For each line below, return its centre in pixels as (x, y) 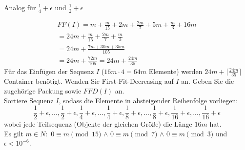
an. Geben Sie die (208, 81)
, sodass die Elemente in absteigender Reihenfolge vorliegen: (148, 100)
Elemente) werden (175, 71)
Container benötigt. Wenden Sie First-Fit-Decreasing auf (89, 81)
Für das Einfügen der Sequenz (49, 71)
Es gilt (14, 133)
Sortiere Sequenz (29, 100)
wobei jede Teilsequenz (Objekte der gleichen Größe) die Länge (98, 124)
